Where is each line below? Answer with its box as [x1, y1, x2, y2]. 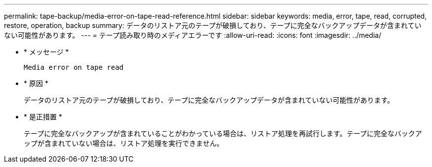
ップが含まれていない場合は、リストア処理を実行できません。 [24, 139, 224, 147]
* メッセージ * [24, 48, 69, 56]
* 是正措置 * [24, 112, 62, 121]
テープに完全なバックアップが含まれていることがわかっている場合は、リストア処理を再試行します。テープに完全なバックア [24, 129, 422, 138]
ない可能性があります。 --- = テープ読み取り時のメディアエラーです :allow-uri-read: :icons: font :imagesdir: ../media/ [4, 31, 381, 39]
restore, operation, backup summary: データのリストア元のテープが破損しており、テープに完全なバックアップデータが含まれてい [4, 21, 422, 29]
